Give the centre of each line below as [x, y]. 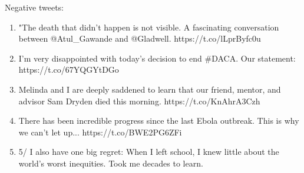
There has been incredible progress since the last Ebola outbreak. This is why [159, 121]
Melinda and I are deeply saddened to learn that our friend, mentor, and [150, 89]
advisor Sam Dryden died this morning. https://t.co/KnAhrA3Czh [139, 101]
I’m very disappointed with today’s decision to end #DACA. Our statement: [157, 58]
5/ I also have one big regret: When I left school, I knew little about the [149, 152]
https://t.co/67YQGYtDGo [69, 69]
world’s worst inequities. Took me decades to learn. [111, 163]
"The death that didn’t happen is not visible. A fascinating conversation [149, 27]
